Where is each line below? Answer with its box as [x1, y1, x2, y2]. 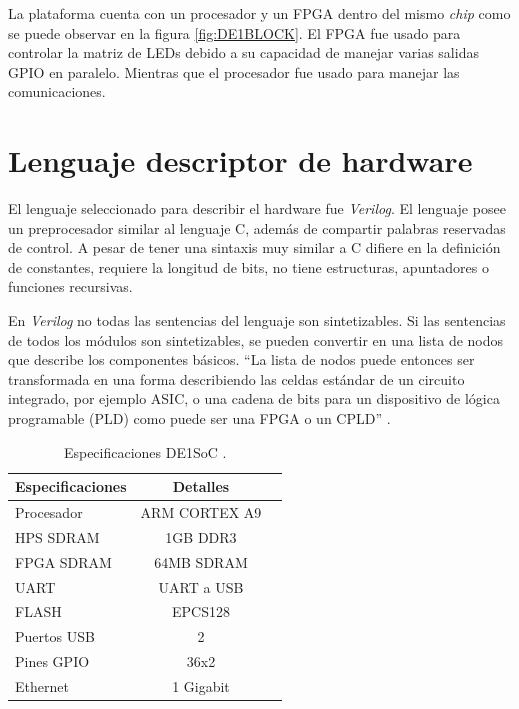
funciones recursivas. [8, 276, 133, 297]
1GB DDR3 [165, 526, 237, 547]
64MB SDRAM [154, 551, 248, 572]
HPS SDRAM [15, 526, 100, 547]
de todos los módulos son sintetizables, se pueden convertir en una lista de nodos [8, 329, 504, 350]
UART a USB [158, 576, 244, 597]
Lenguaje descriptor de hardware [8, 140, 473, 181]
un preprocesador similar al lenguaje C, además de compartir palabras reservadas [8, 217, 506, 238]
